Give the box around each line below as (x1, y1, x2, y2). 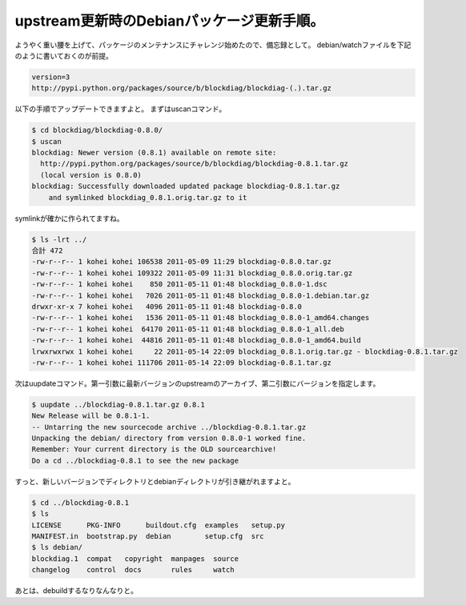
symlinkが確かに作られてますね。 (14, 213, 124, 223)
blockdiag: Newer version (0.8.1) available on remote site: (31, 148, 277, 158)
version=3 (31, 72, 70, 82)
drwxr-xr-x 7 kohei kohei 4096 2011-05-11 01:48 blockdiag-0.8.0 (31, 302, 303, 311)
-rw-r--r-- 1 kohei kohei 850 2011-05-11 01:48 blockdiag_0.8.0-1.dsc (31, 280, 327, 289)
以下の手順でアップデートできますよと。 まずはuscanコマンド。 (14, 104, 227, 114)
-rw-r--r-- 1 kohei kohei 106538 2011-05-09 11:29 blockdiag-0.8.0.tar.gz (31, 257, 332, 266)
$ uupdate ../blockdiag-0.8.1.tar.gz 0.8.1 (31, 400, 206, 409)
